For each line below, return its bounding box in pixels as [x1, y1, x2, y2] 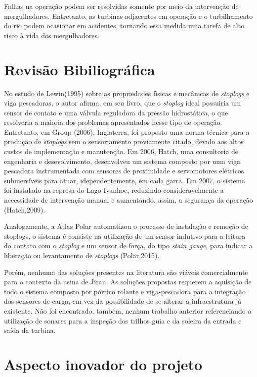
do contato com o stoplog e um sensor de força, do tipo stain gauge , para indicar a [4, 240, 253, 251]
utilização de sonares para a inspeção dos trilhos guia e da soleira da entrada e [4, 315, 242, 325]
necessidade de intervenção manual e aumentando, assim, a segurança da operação [4, 195, 253, 205]
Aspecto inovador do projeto [4, 354, 203, 374]
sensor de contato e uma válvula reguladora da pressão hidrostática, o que [4, 107, 228, 117]
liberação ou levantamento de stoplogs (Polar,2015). [4, 250, 160, 260]
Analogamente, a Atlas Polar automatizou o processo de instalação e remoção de [4, 221, 249, 231]
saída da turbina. [4, 325, 56, 335]
